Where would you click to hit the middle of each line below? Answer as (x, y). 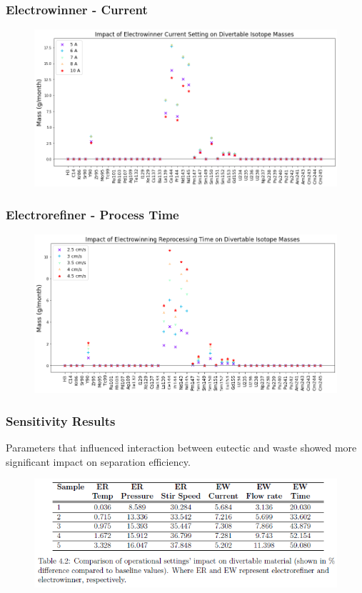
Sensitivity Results (61, 420)
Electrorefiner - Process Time (92, 214)
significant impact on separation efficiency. (98, 461)
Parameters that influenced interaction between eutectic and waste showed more (181, 448)
